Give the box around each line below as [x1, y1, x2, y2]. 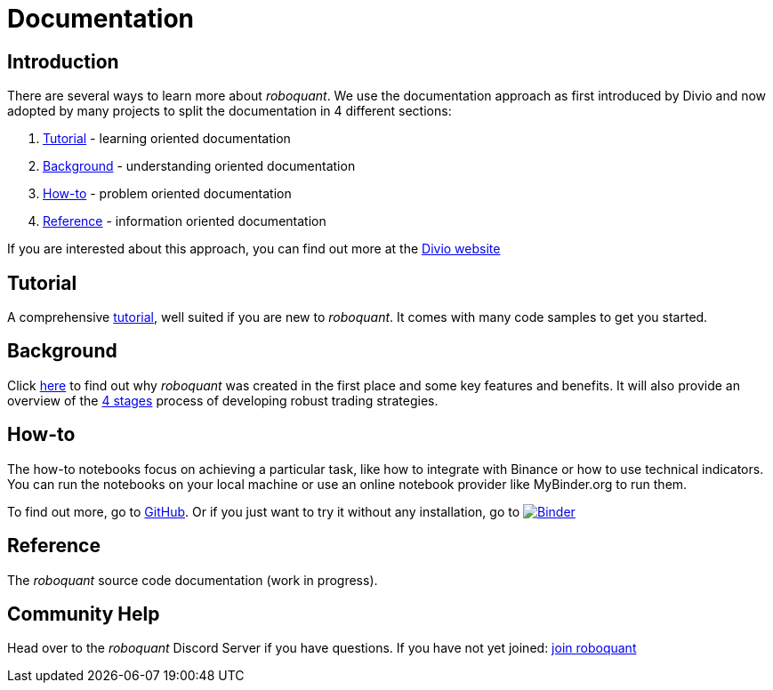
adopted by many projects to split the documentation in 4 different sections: [7, 103, 452, 119]
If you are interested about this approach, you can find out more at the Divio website [7, 241, 501, 257]
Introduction [7, 50, 119, 73]
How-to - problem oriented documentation [43, 186, 292, 202]
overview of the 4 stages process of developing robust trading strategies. [7, 392, 439, 408]
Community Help [7, 602, 160, 625]
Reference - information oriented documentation [43, 213, 326, 229]
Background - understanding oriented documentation [43, 158, 356, 174]
